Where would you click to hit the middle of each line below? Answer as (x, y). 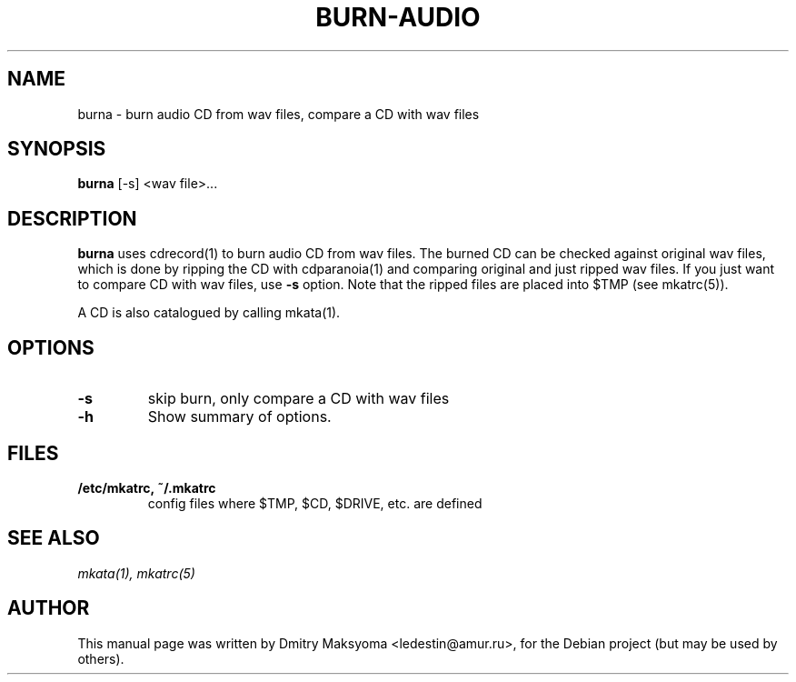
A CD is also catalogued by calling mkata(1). (209, 313)
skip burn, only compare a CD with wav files (298, 399)
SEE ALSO (54, 538)
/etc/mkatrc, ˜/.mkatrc (147, 487)
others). (101, 658)
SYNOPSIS (57, 149)
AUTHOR (49, 608)
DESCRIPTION (72, 218)
